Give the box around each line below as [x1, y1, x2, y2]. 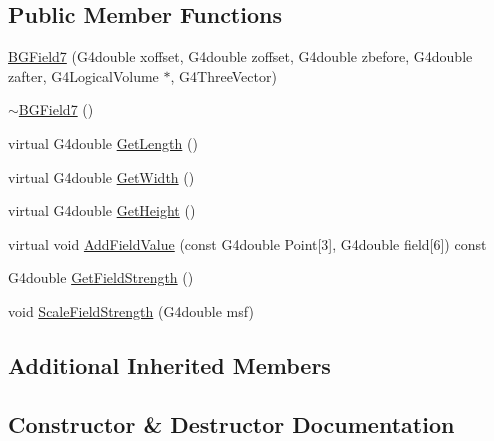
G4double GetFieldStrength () [8, 267, 194, 288]
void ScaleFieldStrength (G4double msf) [8, 300, 254, 321]
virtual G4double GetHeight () [8, 200, 196, 221]
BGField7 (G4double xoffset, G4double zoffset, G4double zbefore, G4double [8, 46, 473, 67]
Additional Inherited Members [8, 349, 331, 380]
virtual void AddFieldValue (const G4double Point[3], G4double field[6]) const [8, 233, 487, 254]
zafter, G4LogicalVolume [8, 65, 159, 86]
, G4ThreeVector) [170, 65, 277, 86]
